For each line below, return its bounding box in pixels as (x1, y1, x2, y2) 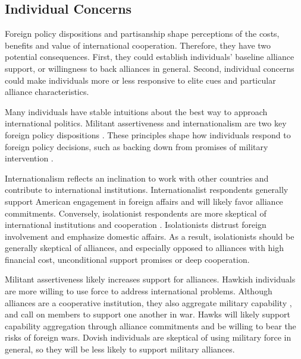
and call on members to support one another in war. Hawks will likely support (5, 308, 291, 320)
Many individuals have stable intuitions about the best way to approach (5, 105, 268, 117)
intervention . (5, 152, 54, 164)
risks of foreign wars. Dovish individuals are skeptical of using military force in (5, 331, 291, 344)
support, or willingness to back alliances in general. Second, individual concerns (5, 62, 294, 74)
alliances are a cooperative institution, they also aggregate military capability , (5, 296, 292, 309)
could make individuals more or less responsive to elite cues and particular (5, 74, 276, 86)
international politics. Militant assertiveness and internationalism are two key (5, 117, 287, 129)
